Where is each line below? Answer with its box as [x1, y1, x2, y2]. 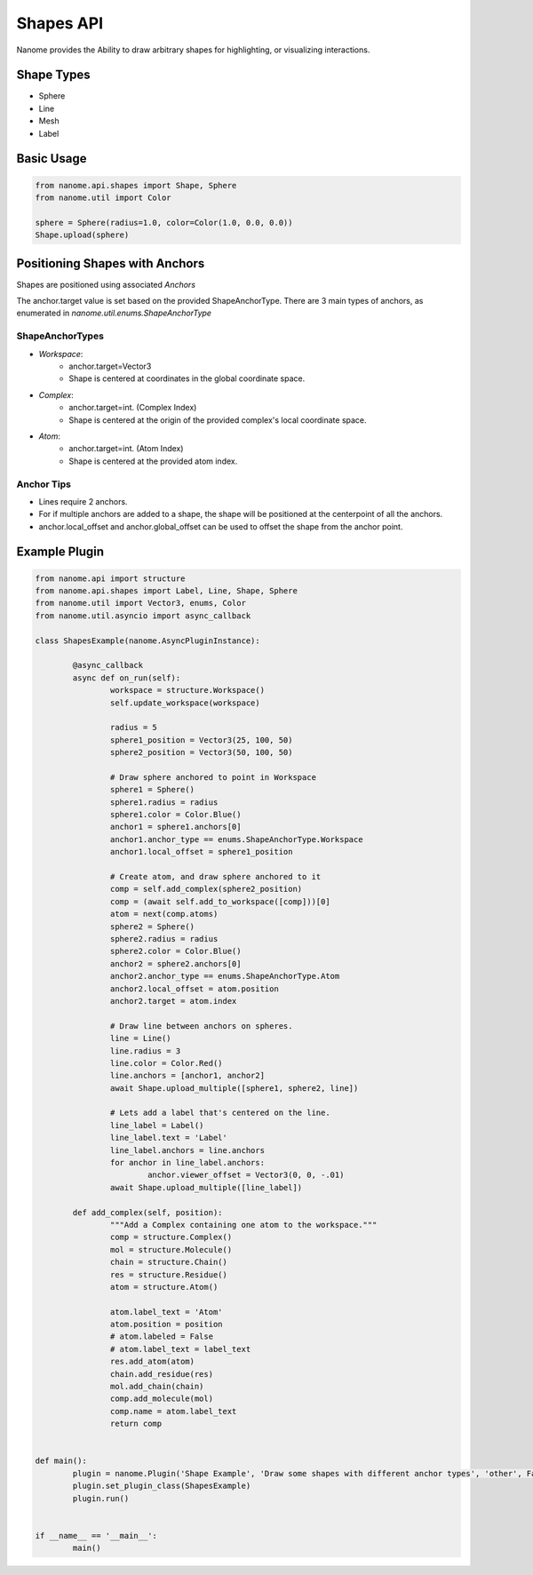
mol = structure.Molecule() [109, 1245, 233, 1254]
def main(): [35, 1456, 88, 1466]
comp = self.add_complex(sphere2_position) [109, 884, 303, 895]
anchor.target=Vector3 [68, 361, 152, 371]
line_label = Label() [109, 1120, 204, 1130]
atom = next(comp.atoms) [109, 909, 219, 919]
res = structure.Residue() [109, 1269, 228, 1279]
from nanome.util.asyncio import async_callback [35, 610, 251, 621]
